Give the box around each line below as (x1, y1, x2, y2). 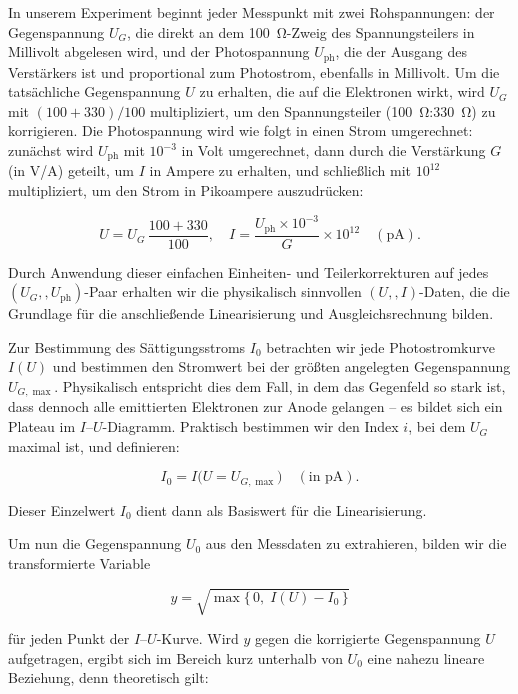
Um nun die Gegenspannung (8, 533, 182, 554)
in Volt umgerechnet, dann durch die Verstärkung (181, 140, 486, 161)
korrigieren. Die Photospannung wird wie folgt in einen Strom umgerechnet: (8, 120, 473, 141)
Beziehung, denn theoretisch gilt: (8, 667, 209, 688)
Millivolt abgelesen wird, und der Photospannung (8, 41, 310, 62)
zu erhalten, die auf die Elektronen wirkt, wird (199, 81, 485, 102)
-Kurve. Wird (156, 628, 239, 649)
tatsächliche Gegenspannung (8, 81, 181, 102)
